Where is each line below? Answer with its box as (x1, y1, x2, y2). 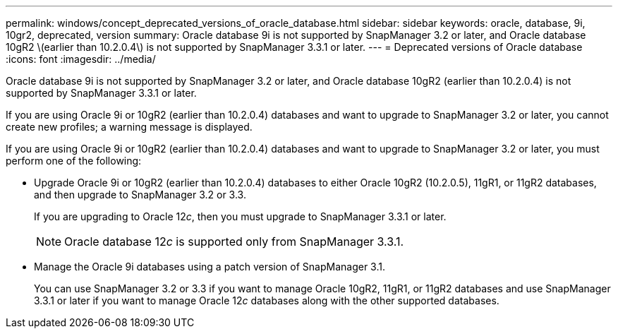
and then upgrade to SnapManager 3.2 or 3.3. (34, 189, 246, 201)
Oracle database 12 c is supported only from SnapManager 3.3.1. (64, 234, 404, 249)
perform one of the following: (6, 155, 142, 167)
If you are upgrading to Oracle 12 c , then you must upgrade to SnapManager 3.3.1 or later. (34, 210, 447, 222)
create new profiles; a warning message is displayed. (6, 121, 253, 133)
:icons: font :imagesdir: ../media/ (6, 53, 156, 65)
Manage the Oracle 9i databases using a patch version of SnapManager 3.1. (34, 261, 385, 273)
